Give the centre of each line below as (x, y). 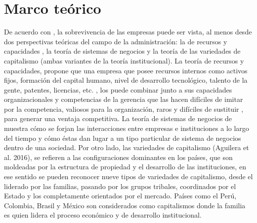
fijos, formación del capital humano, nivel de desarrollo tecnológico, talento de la (126, 80)
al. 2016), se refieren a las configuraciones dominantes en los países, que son (118, 157)
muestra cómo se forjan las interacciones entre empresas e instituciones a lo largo (127, 128)
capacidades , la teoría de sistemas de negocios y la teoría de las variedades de (122, 51)
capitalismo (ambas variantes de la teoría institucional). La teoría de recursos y (124, 60)
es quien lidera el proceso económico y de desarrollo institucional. (103, 215)
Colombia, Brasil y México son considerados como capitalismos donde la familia (125, 205)
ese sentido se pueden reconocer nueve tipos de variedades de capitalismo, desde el (128, 176)
